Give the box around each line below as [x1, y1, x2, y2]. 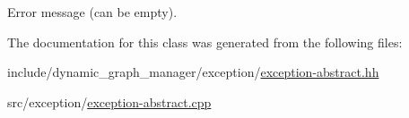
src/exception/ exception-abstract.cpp [7, 92, 212, 111]
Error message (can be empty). [7, 3, 178, 21]
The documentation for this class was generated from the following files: [7, 32, 403, 51]
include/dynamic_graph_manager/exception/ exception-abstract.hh [7, 63, 379, 81]
